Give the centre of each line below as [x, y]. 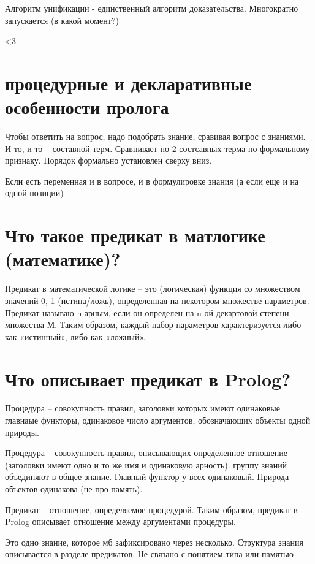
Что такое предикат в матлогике [135, 235]
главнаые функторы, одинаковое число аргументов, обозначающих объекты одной [158, 420]
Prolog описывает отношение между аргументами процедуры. [120, 521]
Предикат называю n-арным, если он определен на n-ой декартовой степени [147, 312]
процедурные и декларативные [128, 82]
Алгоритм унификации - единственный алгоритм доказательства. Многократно [152, 8]
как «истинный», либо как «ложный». [75, 336]
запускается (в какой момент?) [62, 20]
